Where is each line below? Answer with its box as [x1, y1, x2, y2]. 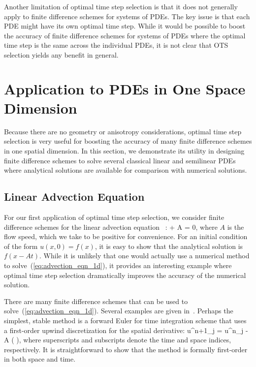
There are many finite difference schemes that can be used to [4, 296, 188, 306]
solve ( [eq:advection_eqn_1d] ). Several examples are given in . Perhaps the [4, 306, 233, 316]
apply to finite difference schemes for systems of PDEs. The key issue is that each [4, 11, 250, 21]
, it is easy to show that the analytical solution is [95, 241, 243, 251]
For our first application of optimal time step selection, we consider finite [4, 212, 224, 222]
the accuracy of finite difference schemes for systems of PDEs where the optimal [4, 30, 246, 40]
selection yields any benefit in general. [4, 49, 119, 60]
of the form [4, 241, 38, 251]
